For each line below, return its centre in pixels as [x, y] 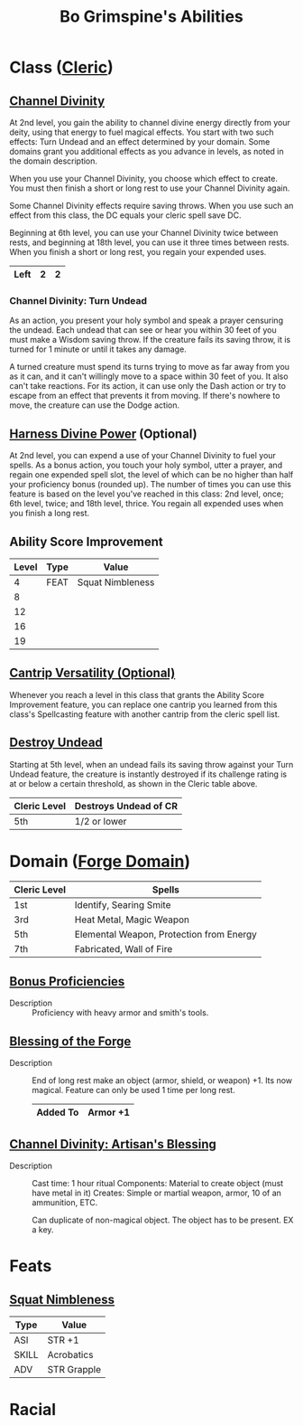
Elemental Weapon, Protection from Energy [165, 935]
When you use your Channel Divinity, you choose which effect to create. [143, 179]
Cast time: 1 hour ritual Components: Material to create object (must [158, 1183]
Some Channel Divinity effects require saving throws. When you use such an [151, 206]
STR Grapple [74, 1369]
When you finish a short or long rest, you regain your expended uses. [138, 252]
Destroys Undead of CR [126, 806]
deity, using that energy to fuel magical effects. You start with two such [142, 132]
